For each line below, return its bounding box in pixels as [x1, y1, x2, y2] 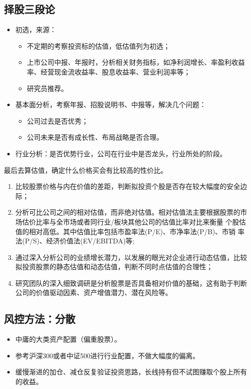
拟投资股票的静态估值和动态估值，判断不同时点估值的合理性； [15, 261, 213, 272]
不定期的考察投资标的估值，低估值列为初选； [27, 40, 170, 51]
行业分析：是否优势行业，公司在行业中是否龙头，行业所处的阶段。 [15, 148, 227, 158]
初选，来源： [15, 24, 56, 35]
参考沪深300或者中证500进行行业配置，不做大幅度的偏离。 [15, 350, 199, 360]
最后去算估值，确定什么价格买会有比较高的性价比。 [4, 165, 167, 175]
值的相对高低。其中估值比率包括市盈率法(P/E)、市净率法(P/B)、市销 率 [15, 226, 245, 236]
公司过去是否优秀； [27, 115, 89, 126]
